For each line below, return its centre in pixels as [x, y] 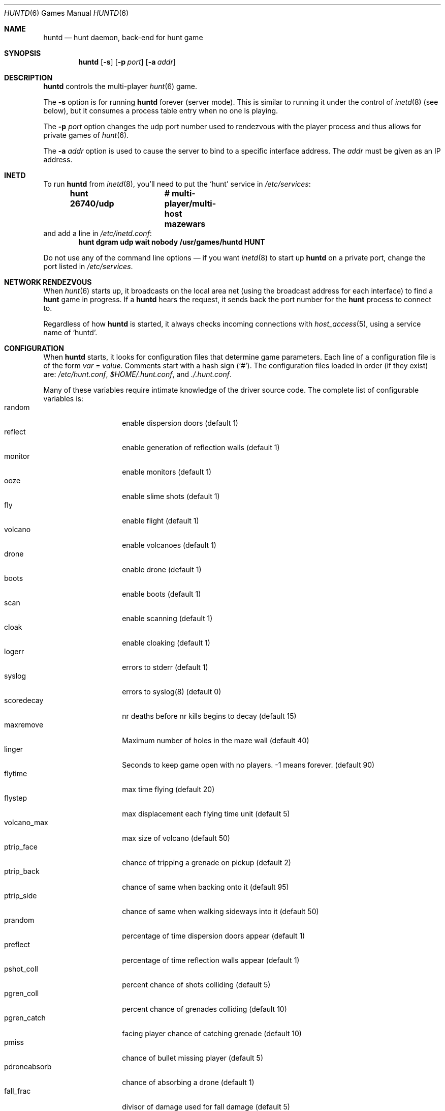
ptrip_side [21, 896]
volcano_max [26, 822]
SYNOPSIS [23, 53]
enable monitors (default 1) [167, 472]
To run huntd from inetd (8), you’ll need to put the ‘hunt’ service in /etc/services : [177, 184]
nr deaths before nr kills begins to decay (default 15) [209, 716]
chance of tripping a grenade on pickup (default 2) [206, 863]
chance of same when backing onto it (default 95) [205, 887]
